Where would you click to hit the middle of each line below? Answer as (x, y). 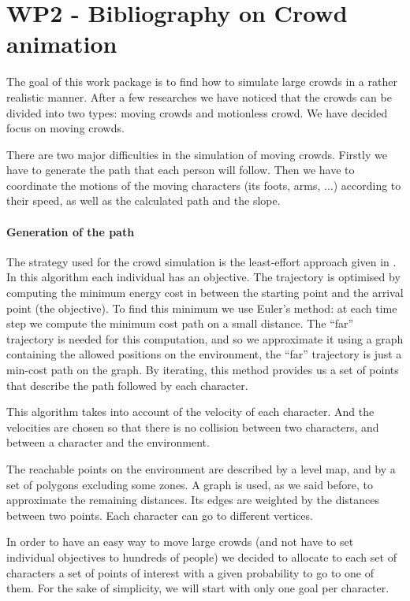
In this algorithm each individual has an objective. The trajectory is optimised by (203, 277)
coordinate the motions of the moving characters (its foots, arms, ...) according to (204, 185)
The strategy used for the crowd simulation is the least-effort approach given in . (201, 261)
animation (62, 44)
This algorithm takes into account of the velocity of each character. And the (190, 412)
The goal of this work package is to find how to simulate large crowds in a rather (202, 82)
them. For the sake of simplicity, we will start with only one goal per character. (198, 588)
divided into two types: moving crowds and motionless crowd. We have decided (197, 112)
